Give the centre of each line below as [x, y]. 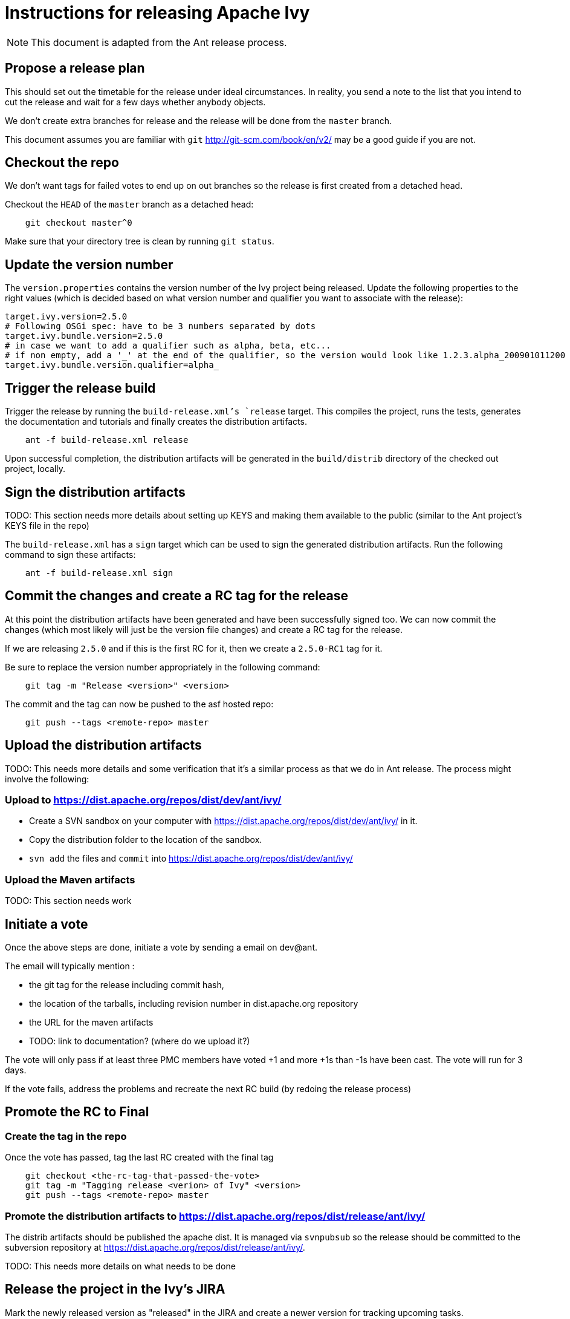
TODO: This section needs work [68, 901]
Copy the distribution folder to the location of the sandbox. [146, 840]
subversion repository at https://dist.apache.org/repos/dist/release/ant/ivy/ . [155, 1247]
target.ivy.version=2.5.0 [66, 317]
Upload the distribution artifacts [103, 745]
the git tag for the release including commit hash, [127, 985]
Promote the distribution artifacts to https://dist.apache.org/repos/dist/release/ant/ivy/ [215, 1216]
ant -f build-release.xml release [107, 440]
